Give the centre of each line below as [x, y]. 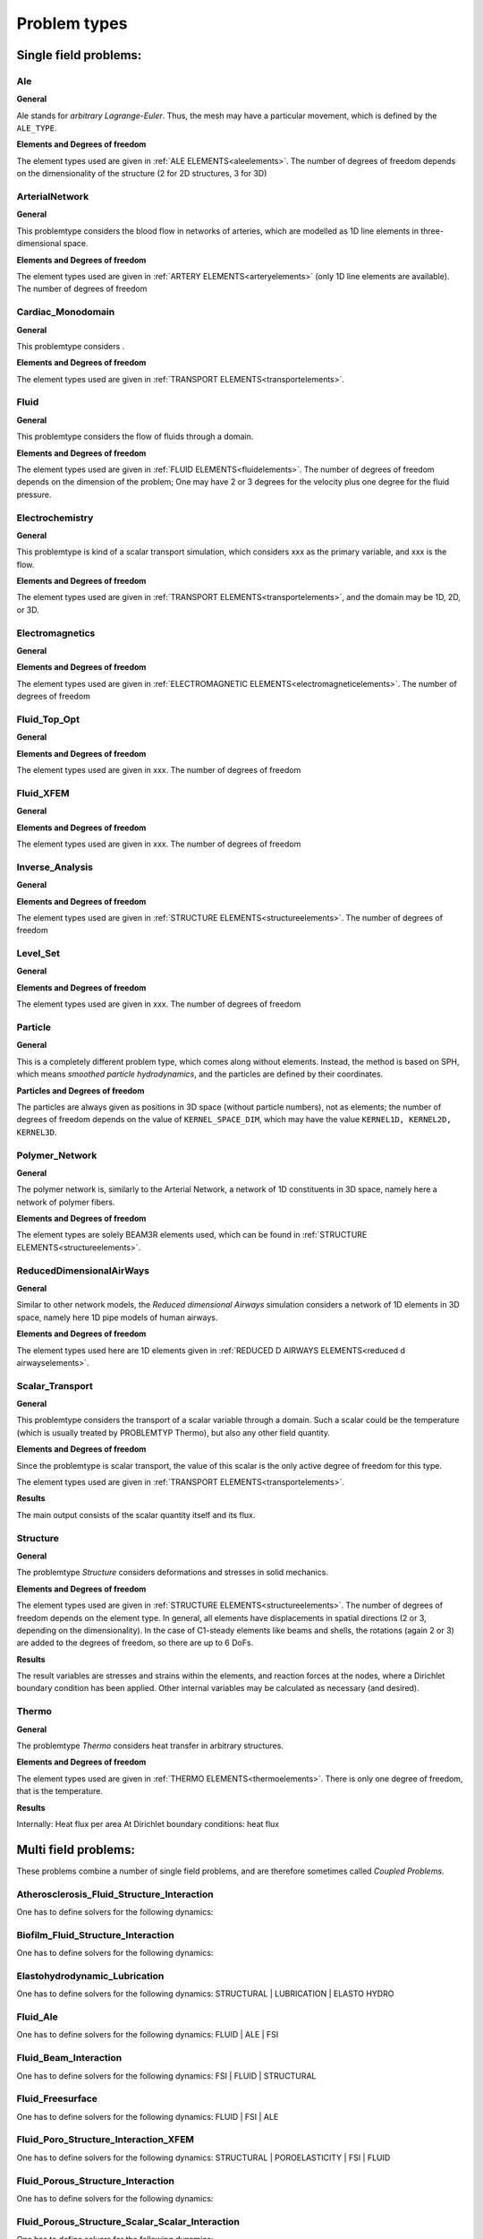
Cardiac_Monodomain [66, 312]
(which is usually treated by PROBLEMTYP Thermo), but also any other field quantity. [174, 1432]
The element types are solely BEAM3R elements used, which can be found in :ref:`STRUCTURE [192, 1235]
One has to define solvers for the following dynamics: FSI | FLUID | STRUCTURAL [166, 2076]
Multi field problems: [76, 1849]
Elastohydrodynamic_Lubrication [90, 1976]
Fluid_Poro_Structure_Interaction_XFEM [106, 2140]
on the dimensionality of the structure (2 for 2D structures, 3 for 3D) [142, 174]
